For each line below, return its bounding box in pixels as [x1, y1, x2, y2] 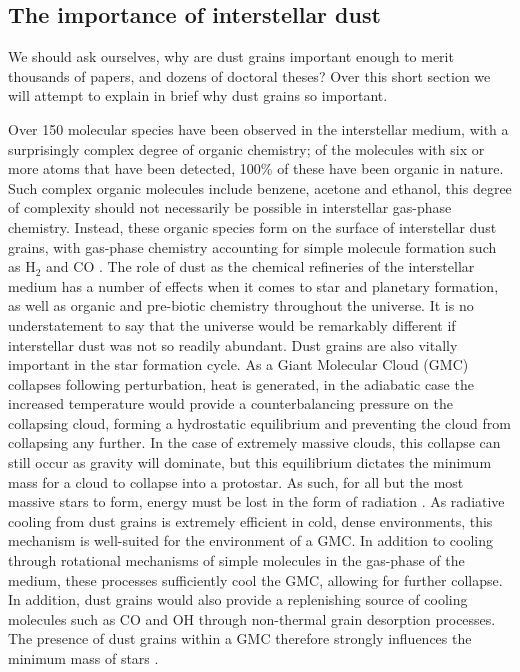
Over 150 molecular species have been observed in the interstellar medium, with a [8, 118, 509, 139]
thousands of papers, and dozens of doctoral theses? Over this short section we [8, 65, 491, 86]
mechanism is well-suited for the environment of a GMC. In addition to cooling [8, 530, 493, 551]
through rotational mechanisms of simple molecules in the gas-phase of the [8, 550, 465, 571]
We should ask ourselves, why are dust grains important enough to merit [8, 46, 454, 67]
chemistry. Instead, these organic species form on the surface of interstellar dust [8, 216, 497, 237]
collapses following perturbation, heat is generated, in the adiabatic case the [8, 373, 474, 394]
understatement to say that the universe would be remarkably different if [8, 314, 456, 335]
